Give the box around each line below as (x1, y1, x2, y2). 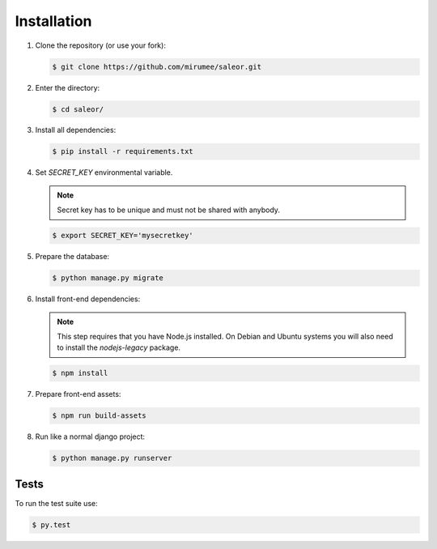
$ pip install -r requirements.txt (52, 147, 193, 156)
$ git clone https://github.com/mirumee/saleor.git (52, 62, 262, 71)
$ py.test (32, 520, 71, 530)
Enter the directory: (35, 83, 100, 92)
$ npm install (52, 368, 108, 378)
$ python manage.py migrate (52, 274, 163, 283)
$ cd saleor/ (52, 104, 104, 113)
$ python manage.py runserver (52, 453, 172, 463)
